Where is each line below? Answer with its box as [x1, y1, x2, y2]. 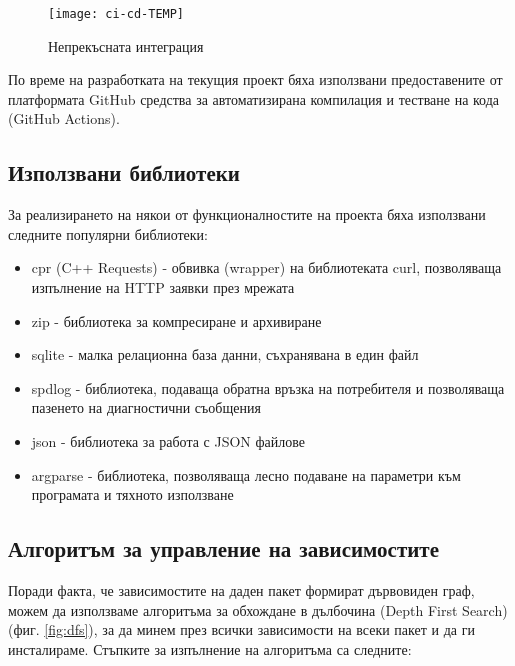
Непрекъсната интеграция [48, 35, 204, 56]
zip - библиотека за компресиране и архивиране [31, 310, 322, 331]
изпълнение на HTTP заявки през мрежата [31, 277, 295, 298]
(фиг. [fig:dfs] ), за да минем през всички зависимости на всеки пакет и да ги [8, 619, 475, 640]
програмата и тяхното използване [31, 484, 234, 505]
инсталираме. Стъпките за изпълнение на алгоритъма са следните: [8, 638, 412, 659]
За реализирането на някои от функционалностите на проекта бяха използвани [8, 204, 486, 225]
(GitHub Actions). [8, 108, 120, 129]
